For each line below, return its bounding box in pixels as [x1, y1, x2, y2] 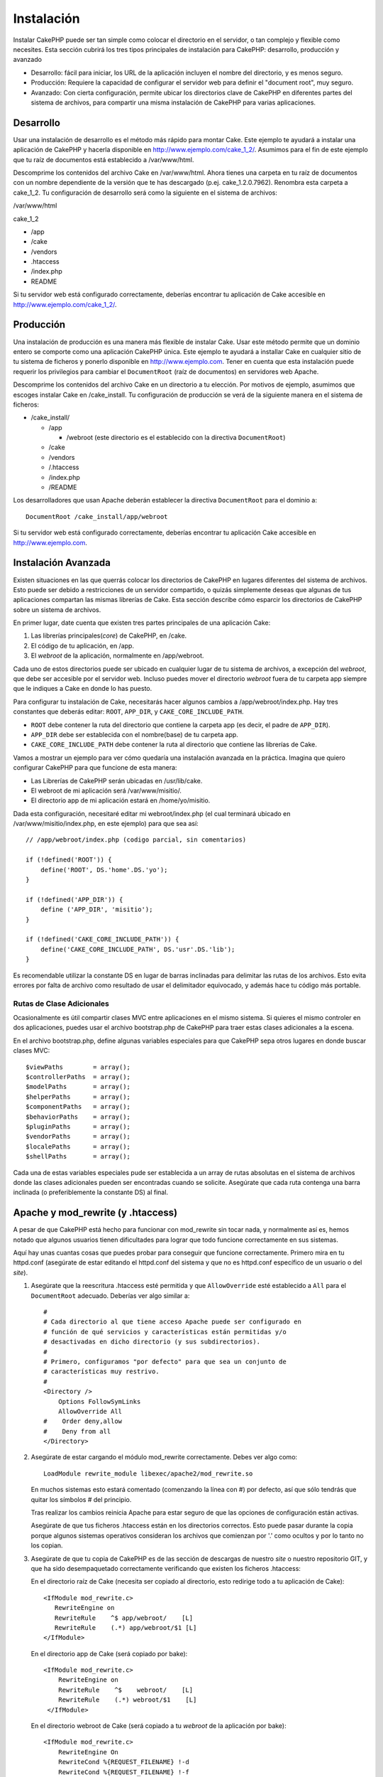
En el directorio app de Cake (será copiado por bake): [30, 1649, 188, 1658]
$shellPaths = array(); [26, 1152, 131, 1161]
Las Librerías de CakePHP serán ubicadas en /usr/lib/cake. [30, 776, 203, 785]
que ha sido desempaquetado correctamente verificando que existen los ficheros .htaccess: [30, 1564, 301, 1572]
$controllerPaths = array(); [26, 1073, 131, 1081]
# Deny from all [43, 1427, 111, 1435]
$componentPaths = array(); [26, 1102, 131, 1111]
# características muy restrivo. [43, 1368, 160, 1375]
